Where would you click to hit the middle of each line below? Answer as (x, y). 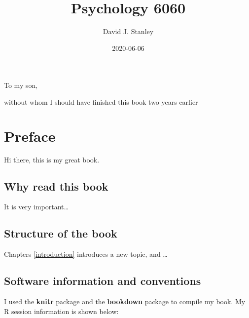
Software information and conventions (103, 281)
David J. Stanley (128, 31)
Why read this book (56, 186)
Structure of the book (61, 233)
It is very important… (36, 207)
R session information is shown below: (61, 311)
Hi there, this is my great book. (52, 159)
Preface (30, 136)
